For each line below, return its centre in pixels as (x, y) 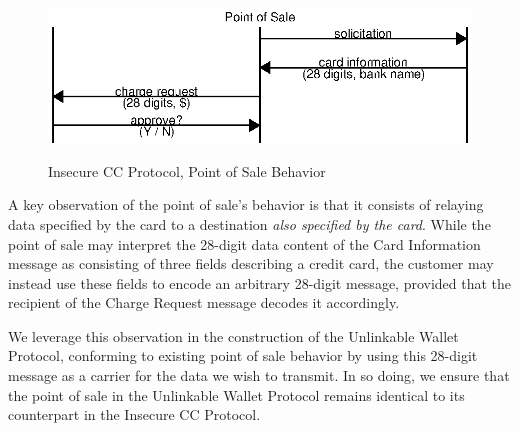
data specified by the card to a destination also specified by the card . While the (249, 223)
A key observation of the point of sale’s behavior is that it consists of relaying (246, 204)
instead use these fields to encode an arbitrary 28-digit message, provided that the (260, 282)
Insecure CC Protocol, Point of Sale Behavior (187, 170)
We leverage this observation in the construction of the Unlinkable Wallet (233, 335)
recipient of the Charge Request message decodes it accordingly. (204, 302)
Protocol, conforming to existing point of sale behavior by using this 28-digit (243, 355)
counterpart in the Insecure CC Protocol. (134, 414)
